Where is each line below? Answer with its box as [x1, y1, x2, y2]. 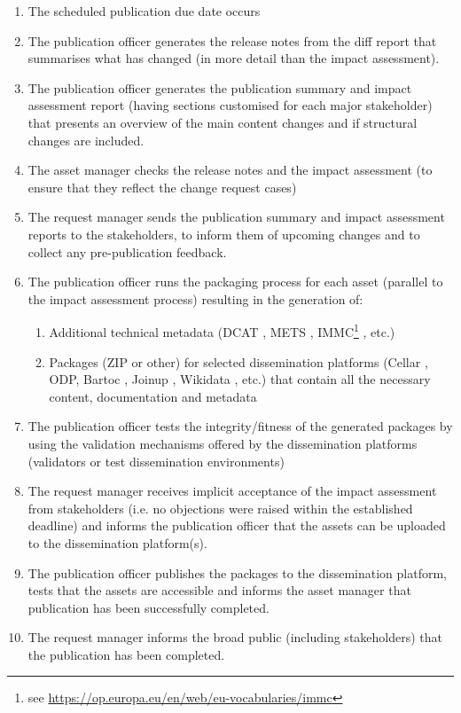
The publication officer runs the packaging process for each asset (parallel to [27, 272, 443, 291]
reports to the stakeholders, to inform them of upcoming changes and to [27, 224, 420, 243]
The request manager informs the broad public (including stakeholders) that [27, 628, 443, 646]
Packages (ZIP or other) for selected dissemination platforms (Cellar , [49, 352, 428, 371]
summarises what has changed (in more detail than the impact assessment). [27, 49, 440, 67]
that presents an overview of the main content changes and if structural [27, 113, 418, 131]
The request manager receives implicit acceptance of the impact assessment [27, 482, 437, 500]
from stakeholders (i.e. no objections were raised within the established [27, 498, 413, 517]
